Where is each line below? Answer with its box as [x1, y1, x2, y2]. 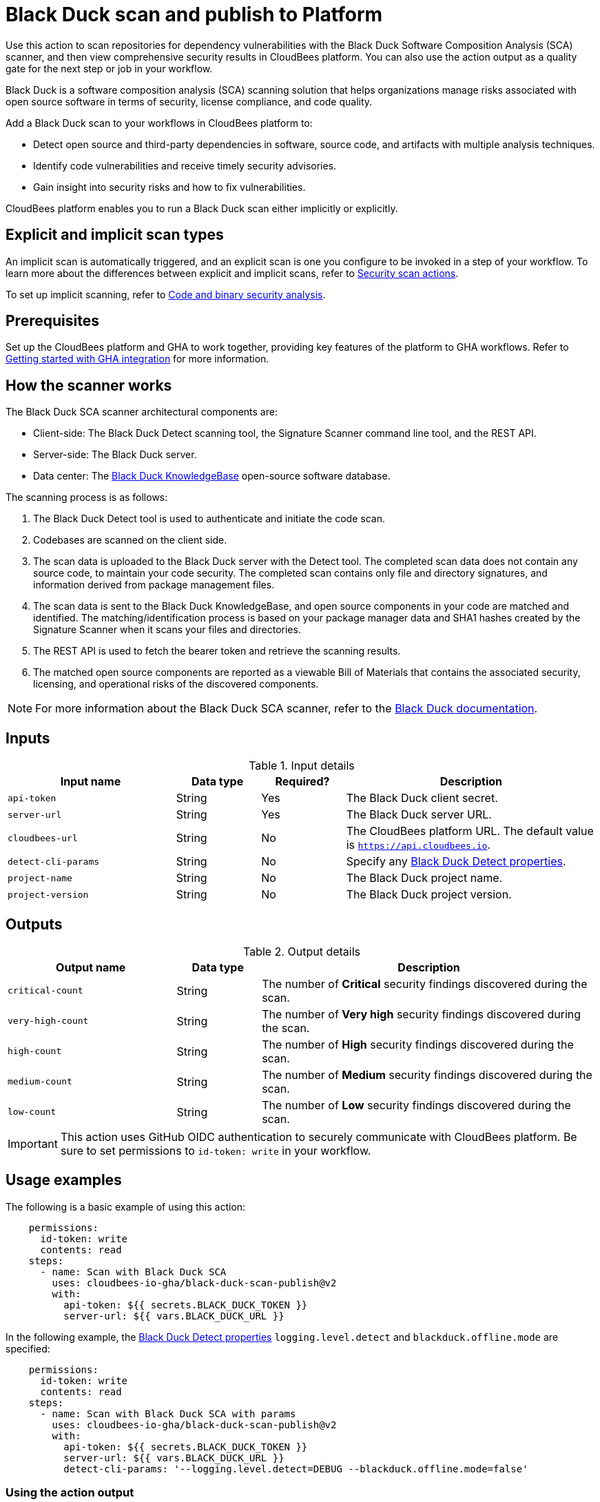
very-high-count [8, 1016, 89, 1027]
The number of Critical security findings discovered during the [262, 976, 588, 991]
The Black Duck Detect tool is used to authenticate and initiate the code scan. [33, 513, 385, 525]
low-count [8, 1107, 56, 1118]
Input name [60, 774, 121, 789]
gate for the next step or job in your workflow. [6, 62, 213, 74]
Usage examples [6, 1171, 122, 1189]
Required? [275, 774, 330, 789]
